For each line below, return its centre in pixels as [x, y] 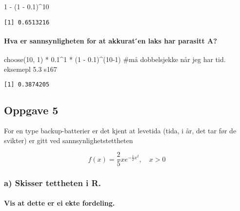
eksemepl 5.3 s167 [30, 69]
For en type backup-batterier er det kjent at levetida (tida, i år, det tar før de [120, 131]
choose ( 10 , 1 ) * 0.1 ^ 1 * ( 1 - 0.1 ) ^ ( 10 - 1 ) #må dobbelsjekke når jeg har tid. [115, 59]
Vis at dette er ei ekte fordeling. [60, 202]
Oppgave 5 [31, 110]
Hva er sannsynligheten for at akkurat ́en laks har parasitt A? [110, 40]
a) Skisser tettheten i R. [52, 183]
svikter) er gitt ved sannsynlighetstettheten [69, 140]
